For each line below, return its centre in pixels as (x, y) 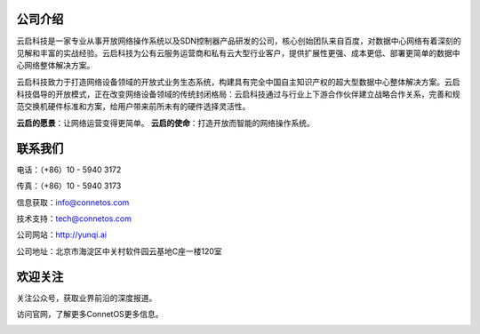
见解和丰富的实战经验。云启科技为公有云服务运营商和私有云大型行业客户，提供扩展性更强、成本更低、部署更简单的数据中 (238, 52)
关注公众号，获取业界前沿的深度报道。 (87, 298)
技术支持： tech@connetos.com (74, 219)
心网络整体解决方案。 (56, 66)
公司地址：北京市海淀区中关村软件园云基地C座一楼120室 (119, 251)
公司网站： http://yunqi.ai (61, 235)
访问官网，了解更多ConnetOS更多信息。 (90, 314)
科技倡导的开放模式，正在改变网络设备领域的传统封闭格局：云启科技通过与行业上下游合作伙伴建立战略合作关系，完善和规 (238, 94)
